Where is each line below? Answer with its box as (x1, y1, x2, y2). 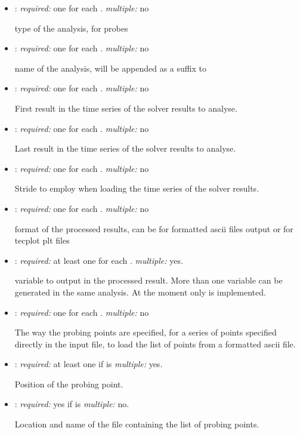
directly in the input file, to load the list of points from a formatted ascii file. (14, 337, 296, 350)
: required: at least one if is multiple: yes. (14, 358, 163, 370)
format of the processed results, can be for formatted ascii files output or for (14, 222, 293, 235)
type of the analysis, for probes (14, 21, 128, 34)
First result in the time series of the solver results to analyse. (14, 101, 237, 114)
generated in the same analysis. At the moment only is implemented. (14, 285, 266, 298)
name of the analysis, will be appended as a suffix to (14, 61, 206, 74)
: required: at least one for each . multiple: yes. (14, 254, 183, 266)
